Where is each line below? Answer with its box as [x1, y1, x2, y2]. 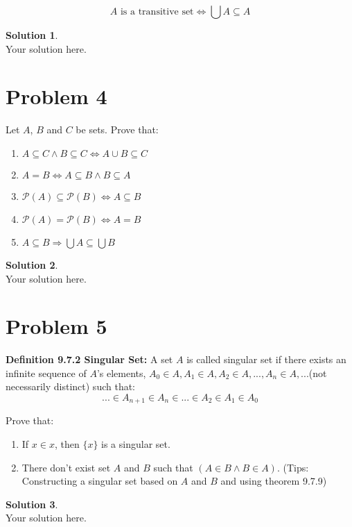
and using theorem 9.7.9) [220, 474, 327, 488]
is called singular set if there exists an [186, 352, 346, 367]
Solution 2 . [6, 257, 58, 271]
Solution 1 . [6, 28, 58, 42]
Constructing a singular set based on [21, 474, 178, 488]
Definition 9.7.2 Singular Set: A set [6, 352, 173, 367]
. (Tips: [276, 460, 309, 474]
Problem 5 [6, 312, 107, 340]
